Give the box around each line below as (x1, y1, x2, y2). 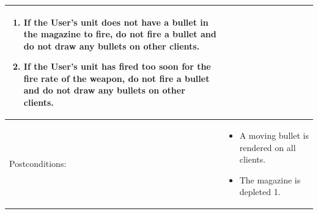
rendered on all (239, 141, 296, 153)
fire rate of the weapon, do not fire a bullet (23, 72, 210, 84)
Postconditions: (9, 157, 67, 170)
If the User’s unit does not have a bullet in (23, 15, 209, 28)
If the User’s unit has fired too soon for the (23, 60, 211, 73)
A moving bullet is (239, 128, 309, 141)
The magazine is (239, 173, 301, 186)
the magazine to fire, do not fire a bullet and (23, 28, 216, 40)
